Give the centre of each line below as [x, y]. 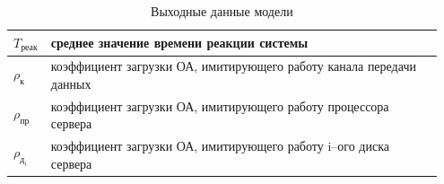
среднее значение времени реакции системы [179, 43]
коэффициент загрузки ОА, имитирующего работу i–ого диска [220, 146]
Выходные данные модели [222, 11]
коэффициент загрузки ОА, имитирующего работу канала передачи [233, 66]
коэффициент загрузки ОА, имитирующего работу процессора [220, 105]
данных [71, 83]
